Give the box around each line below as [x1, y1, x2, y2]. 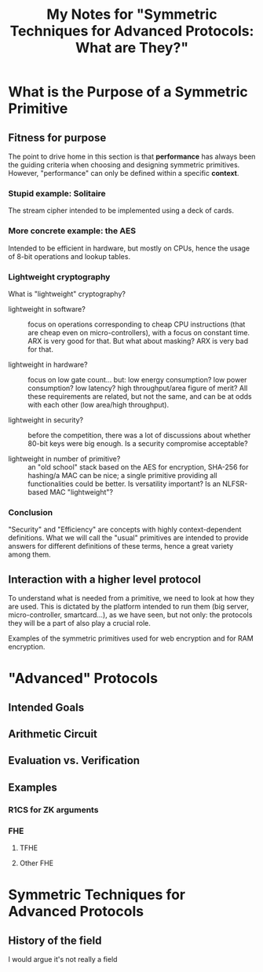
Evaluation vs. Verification [8, 754, 140, 767]
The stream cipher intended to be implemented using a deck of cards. [8, 206, 234, 215]
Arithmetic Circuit [8, 727, 98, 740]
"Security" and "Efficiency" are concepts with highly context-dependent [8, 524, 242, 535]
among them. [8, 550, 51, 559]
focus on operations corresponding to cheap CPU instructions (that [27, 320, 246, 329]
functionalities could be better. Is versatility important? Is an [27, 479, 221, 488]
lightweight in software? [8, 304, 86, 313]
